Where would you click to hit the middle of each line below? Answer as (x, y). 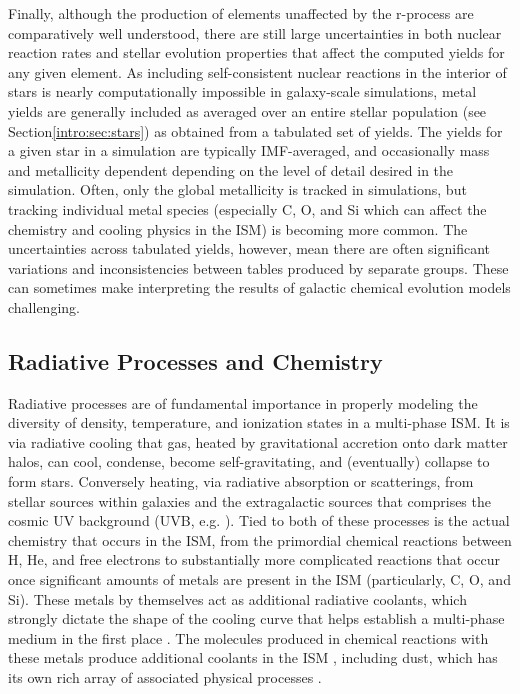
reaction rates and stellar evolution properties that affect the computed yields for (256, 52)
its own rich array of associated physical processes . (165, 677)
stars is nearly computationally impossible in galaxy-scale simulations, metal (242, 91)
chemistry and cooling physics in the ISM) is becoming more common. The (238, 228)
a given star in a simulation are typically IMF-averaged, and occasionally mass (249, 150)
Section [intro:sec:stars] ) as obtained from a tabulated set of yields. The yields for (255, 130)
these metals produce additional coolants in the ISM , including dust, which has (253, 657)
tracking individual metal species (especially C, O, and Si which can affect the (247, 208)
